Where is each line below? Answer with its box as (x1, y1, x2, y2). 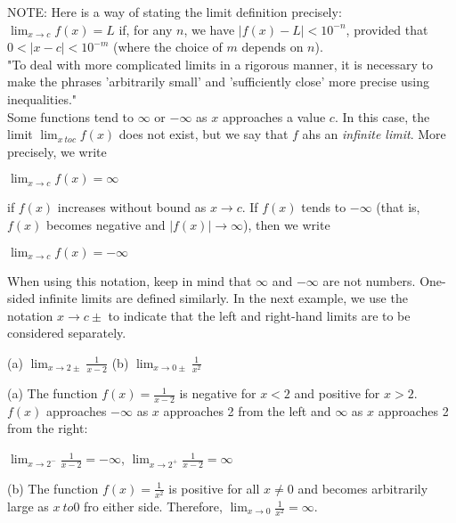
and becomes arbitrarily (297, 478, 428, 497)
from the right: (7, 419, 88, 437)
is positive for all (168, 478, 260, 497)
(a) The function (7, 384, 98, 403)
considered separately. (7, 323, 126, 342)
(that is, (376, 198, 420, 217)
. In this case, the (334, 107, 430, 126)
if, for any (118, 20, 173, 38)
